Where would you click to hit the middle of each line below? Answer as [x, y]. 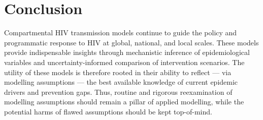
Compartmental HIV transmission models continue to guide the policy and [121, 33]
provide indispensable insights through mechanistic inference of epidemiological [127, 52]
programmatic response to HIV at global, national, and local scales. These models [131, 42]
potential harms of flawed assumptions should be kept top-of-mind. [108, 111]
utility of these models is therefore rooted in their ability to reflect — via [118, 72]
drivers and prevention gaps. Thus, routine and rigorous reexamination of [118, 92]
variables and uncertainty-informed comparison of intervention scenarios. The [124, 62]
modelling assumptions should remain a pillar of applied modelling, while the [124, 102]
